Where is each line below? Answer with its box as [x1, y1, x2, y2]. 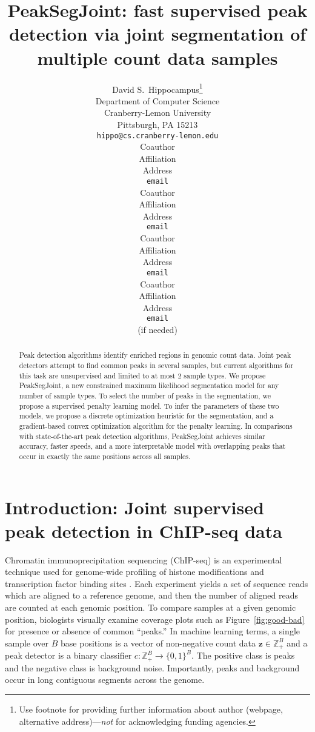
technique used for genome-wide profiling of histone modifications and [5, 565, 264, 578]
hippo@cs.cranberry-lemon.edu [96, 131, 219, 140]
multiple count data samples [37, 45, 278, 70]
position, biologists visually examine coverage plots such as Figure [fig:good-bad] [5, 613, 305, 625]
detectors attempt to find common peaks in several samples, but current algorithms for [19, 360, 294, 370]
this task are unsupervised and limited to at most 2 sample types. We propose [19, 370, 266, 380]
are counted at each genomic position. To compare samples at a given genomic [5, 601, 296, 614]
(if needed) [138, 323, 177, 335]
